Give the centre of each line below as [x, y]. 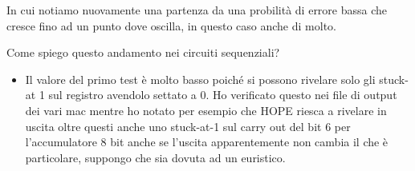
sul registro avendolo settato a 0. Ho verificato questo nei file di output [223, 95]
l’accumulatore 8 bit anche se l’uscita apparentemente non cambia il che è [207, 142]
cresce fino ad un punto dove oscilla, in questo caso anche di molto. [171, 25]
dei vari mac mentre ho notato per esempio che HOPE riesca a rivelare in [206, 110]
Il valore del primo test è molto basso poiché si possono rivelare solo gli [200, 79]
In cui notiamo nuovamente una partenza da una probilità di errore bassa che [197, 10]
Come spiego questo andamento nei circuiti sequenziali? [143, 52]
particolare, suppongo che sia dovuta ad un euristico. [155, 157]
